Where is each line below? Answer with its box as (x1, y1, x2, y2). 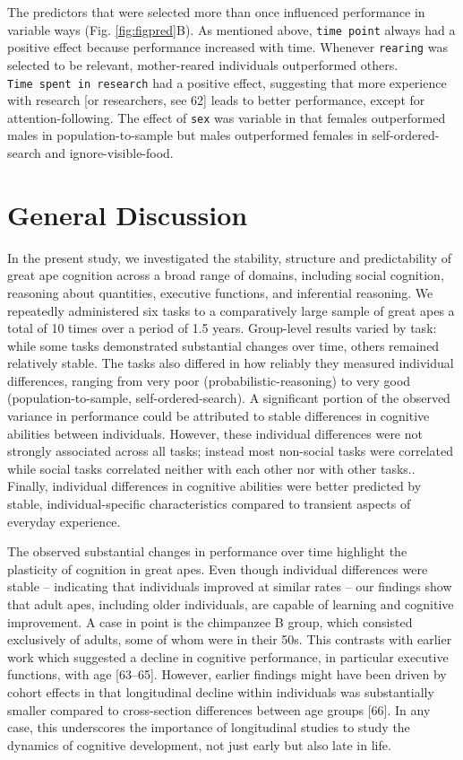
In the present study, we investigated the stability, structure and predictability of (7, 248, 452, 266)
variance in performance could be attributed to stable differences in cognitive (7, 406, 430, 425)
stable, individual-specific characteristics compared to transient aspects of (7, 494, 411, 513)
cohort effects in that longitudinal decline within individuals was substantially (7, 682, 434, 701)
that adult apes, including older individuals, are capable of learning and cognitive (7, 595, 454, 613)
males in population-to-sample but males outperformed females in (7, 126, 368, 144)
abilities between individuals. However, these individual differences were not (7, 424, 423, 442)
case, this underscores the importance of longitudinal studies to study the (7, 718, 410, 737)
